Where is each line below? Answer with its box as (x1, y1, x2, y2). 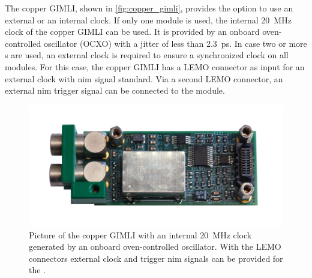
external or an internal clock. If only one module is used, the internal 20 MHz (5, 13, 292, 26)
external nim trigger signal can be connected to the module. (5, 84, 225, 97)
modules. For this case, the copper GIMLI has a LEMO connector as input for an (5, 60, 305, 73)
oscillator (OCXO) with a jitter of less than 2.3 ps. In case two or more (43, 37, 307, 49)
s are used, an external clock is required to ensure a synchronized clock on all (5, 49, 289, 61)
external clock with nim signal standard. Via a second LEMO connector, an (5, 72, 283, 85)
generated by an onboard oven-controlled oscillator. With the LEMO (29, 240, 281, 253)
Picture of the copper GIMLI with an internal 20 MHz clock (29, 228, 252, 241)
